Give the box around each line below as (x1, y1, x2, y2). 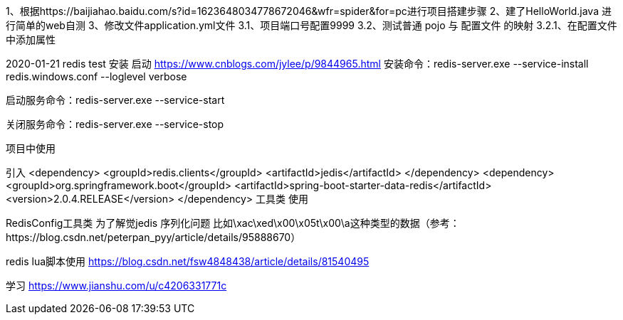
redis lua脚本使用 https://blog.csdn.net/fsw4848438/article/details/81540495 (6, 255, 370, 267)
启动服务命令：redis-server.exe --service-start (6, 94, 225, 106)
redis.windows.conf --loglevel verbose (6, 70, 187, 82)
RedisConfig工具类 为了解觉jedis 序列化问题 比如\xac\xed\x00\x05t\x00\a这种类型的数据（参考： (6, 217, 460, 229)
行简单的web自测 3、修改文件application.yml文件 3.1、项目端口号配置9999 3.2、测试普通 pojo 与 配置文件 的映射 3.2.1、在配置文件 (6, 19, 617, 31)
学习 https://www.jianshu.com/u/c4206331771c (6, 279, 227, 292)
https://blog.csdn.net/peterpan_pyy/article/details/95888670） (6, 231, 301, 243)
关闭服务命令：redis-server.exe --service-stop (6, 118, 224, 130)
